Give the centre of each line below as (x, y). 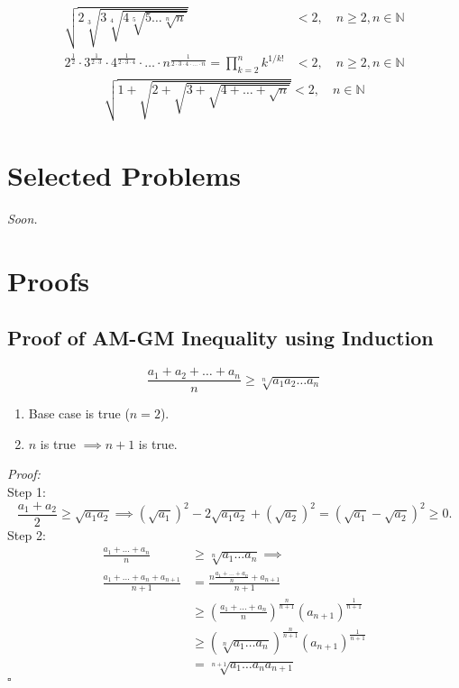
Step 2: (27, 534)
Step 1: (27, 492)
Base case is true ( (79, 413)
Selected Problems (124, 175)
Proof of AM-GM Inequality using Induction (220, 338)
